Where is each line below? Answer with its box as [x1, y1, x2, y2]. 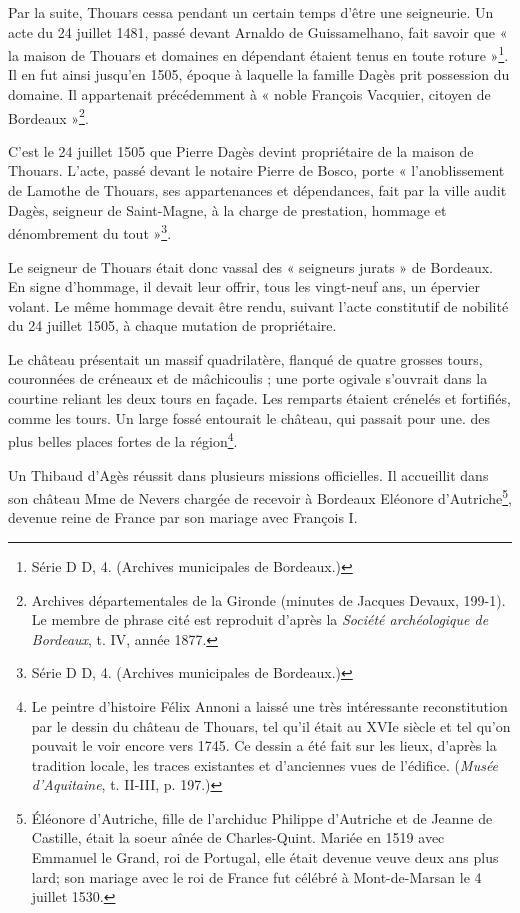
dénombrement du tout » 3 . [8, 220, 172, 243]
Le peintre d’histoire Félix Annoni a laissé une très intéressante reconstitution [31, 695, 508, 716]
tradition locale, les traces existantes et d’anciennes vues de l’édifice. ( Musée [31, 754, 499, 775]
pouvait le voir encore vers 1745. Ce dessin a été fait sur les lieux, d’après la [31, 735, 497, 756]
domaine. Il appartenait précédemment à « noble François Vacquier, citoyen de [8, 84, 491, 105]
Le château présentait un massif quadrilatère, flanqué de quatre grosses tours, [8, 348, 483, 369]
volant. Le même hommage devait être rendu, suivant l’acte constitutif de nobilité [8, 295, 509, 316]
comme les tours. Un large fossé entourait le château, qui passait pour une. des [8, 407, 491, 428]
